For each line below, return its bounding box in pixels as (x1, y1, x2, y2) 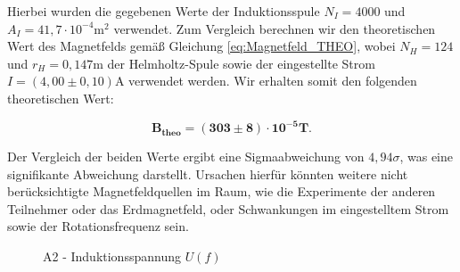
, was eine (399, 147, 454, 166)
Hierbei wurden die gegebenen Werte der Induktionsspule (7, 2, 320, 20)
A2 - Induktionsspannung (43, 247, 181, 266)
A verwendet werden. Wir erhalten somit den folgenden (114, 71, 417, 90)
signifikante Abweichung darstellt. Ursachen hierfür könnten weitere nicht (7, 164, 408, 183)
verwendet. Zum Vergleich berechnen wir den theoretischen (113, 19, 436, 37)
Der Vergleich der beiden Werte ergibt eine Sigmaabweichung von (7, 147, 365, 166)
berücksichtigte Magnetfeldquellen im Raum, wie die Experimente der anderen (7, 182, 436, 201)
